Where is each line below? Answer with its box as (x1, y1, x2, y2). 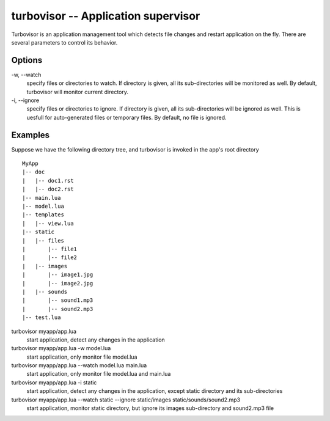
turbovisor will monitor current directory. (26, 88, 128, 95)
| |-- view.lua (22, 220, 74, 227)
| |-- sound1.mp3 (22, 297, 94, 304)
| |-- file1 (22, 246, 78, 252)
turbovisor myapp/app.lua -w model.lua (11, 345, 111, 352)
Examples (11, 130, 50, 140)
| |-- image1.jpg (22, 271, 94, 278)
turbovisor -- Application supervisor (11, 9, 200, 23)
